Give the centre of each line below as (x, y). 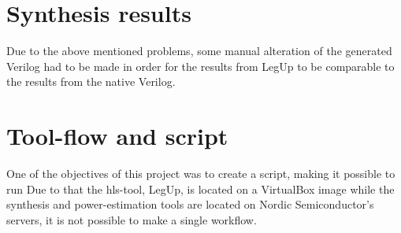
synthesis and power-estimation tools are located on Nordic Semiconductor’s (190, 204)
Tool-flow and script (117, 136)
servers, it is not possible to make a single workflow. (132, 219)
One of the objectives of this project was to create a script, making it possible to (201, 174)
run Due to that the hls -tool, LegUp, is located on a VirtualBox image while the (200, 189)
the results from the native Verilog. (91, 81)
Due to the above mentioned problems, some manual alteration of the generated (199, 51)
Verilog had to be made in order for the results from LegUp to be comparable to (200, 66)
